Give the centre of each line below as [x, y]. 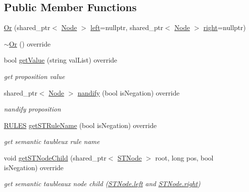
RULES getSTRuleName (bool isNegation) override [80, 125]
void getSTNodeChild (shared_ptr [55, 157]
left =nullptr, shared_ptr [127, 27]
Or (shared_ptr [27, 27]
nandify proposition [32, 109]
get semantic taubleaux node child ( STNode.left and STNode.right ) [102, 184]
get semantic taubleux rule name [52, 141]
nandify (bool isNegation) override [129, 92]
